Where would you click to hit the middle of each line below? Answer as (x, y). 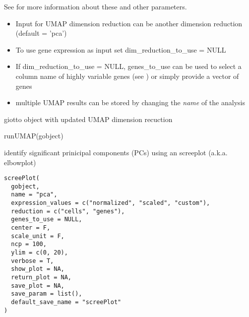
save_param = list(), (47, 294)
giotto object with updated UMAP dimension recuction (88, 119)
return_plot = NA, (41, 277)
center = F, (31, 228)
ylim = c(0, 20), (39, 253)
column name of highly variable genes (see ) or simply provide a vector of (127, 76)
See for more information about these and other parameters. (95, 6)
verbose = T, (32, 261)
